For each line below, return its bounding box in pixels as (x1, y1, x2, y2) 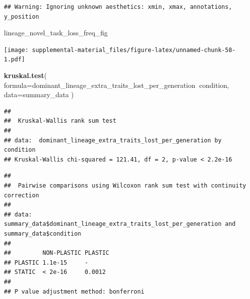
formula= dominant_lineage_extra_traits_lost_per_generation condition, (4, 80, 229, 90)
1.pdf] (4, 56, 25, 63)
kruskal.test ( (4, 70, 47, 81)
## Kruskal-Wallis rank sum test (4, 117, 117, 125)
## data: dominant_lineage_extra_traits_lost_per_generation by (4, 136, 222, 144)
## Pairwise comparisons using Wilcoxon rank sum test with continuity (4, 182, 246, 190)
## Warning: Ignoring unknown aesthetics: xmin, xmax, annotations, (4, 3, 232, 10)
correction (4, 191, 39, 199)
